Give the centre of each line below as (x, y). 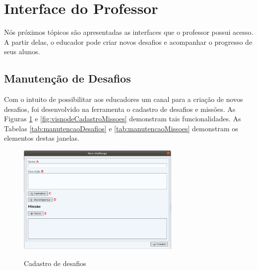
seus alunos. (22, 51)
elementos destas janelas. (42, 138)
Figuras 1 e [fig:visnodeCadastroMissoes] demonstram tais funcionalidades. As (123, 119)
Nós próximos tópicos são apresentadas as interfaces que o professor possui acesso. (129, 32)
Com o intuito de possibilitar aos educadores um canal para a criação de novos (124, 99)
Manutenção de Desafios (67, 78)
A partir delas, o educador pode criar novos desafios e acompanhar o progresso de (128, 42)
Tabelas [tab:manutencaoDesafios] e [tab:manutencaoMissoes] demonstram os (121, 128)
